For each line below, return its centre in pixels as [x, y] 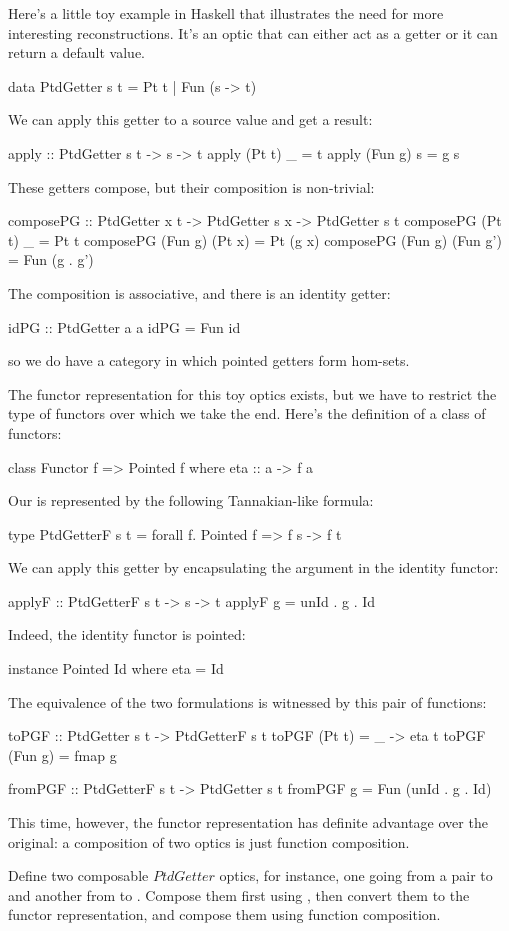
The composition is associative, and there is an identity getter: [199, 292]
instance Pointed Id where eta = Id [116, 668]
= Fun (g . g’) [51, 259]
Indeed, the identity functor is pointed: [127, 634]
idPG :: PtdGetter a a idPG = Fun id [124, 326]
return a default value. [76, 52]
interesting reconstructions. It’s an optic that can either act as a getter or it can [253, 32]
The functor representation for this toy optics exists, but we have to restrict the [252, 393]
